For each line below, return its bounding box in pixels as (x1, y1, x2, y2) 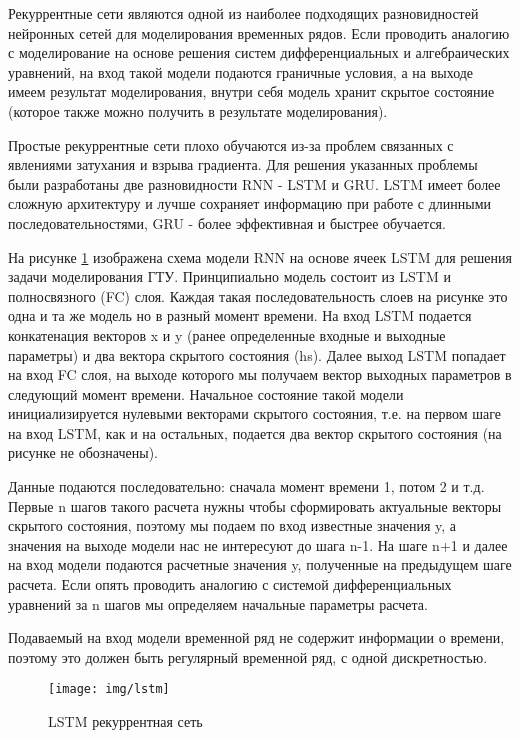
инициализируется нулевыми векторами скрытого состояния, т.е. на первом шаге (8, 403, 502, 424)
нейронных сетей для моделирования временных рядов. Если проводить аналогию (8, 22, 510, 43)
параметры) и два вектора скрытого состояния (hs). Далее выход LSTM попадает (8, 344, 506, 365)
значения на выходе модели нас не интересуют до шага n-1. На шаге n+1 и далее (8, 534, 508, 555)
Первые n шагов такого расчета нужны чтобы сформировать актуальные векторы (8, 495, 502, 516)
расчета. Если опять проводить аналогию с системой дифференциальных (8, 574, 452, 595)
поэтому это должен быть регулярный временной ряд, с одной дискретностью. (8, 646, 488, 667)
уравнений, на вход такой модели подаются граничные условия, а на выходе (8, 61, 474, 82)
